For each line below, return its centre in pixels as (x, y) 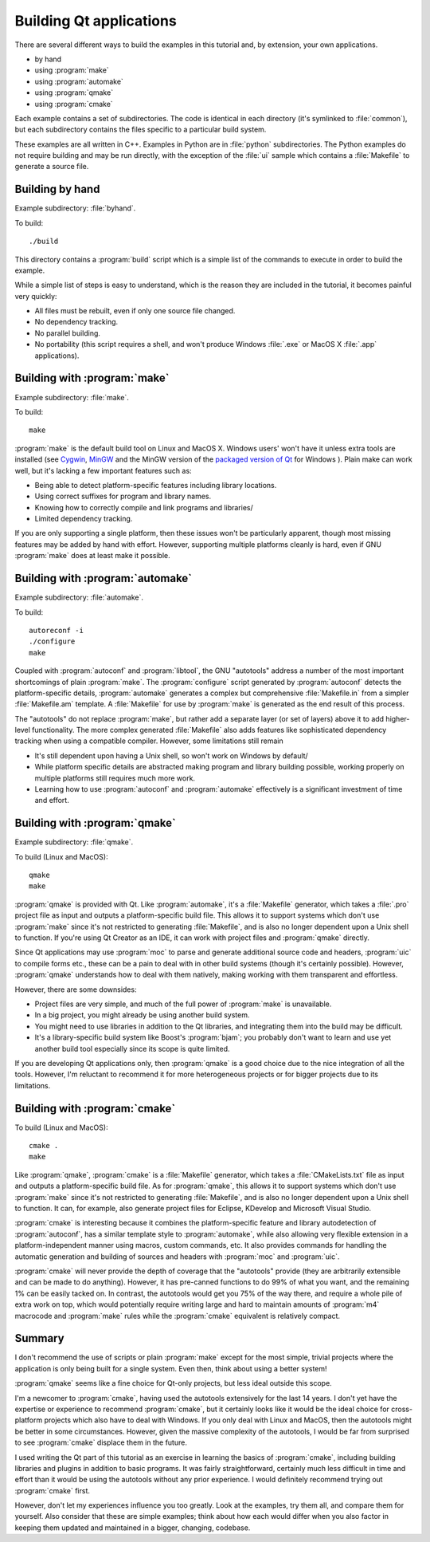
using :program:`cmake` (74, 104)
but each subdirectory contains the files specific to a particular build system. (141, 130)
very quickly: (36, 296)
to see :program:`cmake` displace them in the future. (101, 1442)
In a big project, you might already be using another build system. (142, 1015)
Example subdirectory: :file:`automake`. (79, 597)
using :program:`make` (72, 70)
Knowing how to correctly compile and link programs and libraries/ (144, 507)
